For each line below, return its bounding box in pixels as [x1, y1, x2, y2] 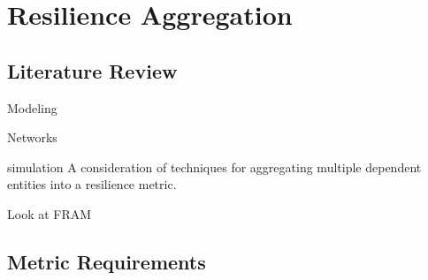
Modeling [7, 98, 57, 117]
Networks [7, 128, 57, 147]
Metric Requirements [7, 247, 206, 275]
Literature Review [7, 57, 178, 84]
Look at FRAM [7, 204, 92, 223]
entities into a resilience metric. [7, 175, 177, 193]
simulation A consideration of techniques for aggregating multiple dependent [7, 157, 422, 176]
